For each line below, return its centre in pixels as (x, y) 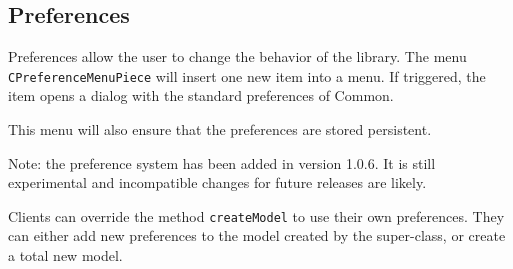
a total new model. (65, 255)
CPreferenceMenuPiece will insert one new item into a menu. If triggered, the (247, 75)
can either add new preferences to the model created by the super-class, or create (257, 235)
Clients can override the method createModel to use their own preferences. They (256, 215)
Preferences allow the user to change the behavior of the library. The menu (237, 56)
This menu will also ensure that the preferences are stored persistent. (220, 129)
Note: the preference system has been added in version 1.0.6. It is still (222, 162)
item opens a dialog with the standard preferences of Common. (201, 95)
